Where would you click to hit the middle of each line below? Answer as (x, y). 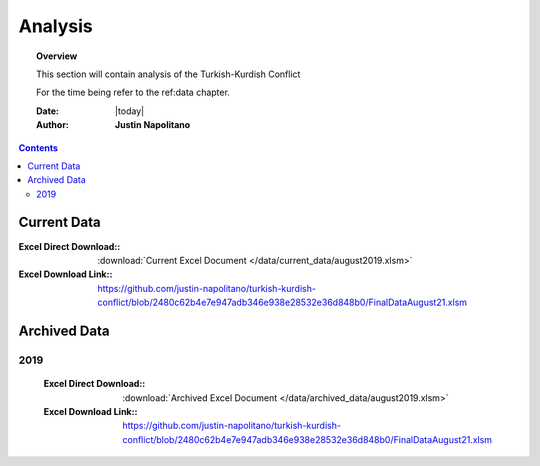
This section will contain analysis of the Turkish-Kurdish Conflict (168, 74)
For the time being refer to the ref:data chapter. (133, 92)
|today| (130, 111)
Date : (48, 111)
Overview (57, 56)
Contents (38, 147)
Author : (53, 125)
